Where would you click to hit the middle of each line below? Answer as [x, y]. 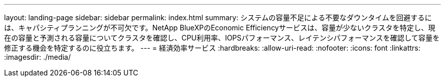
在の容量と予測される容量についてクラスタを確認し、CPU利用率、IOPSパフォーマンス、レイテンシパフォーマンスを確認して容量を [222, 38]
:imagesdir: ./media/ [38, 57]
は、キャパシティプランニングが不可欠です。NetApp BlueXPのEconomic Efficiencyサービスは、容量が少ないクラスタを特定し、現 [220, 28]
